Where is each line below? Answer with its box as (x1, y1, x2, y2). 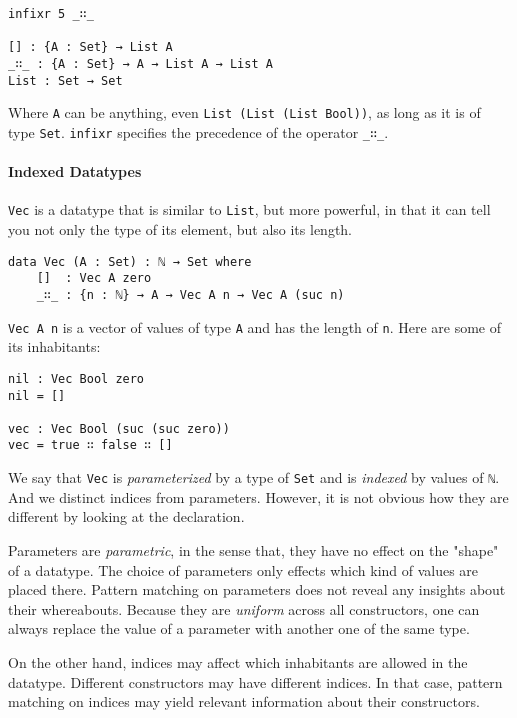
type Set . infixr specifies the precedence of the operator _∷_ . (8, 121, 389, 142)
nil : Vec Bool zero (8, 371, 145, 386)
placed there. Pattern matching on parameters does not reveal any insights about (8, 579, 506, 600)
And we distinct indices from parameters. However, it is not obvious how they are (8, 486, 509, 507)
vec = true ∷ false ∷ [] (8, 438, 173, 453)
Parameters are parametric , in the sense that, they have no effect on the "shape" (8, 539, 499, 560)
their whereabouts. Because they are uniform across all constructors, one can (8, 598, 480, 619)
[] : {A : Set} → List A (8, 40, 173, 55)
